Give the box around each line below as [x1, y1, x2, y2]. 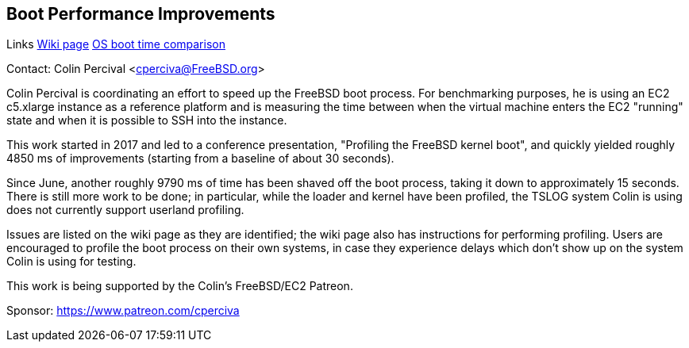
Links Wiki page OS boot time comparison [6, 37, 225, 52]
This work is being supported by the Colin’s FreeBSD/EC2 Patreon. [6, 279, 353, 293]
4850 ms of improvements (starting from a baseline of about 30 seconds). [6, 151, 395, 166]
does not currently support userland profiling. [6, 203, 244, 217]
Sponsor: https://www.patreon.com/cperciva [6, 304, 240, 318]
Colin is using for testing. [6, 254, 137, 269]
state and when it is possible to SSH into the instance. [6, 113, 287, 128]
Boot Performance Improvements [6, 4, 275, 24]
